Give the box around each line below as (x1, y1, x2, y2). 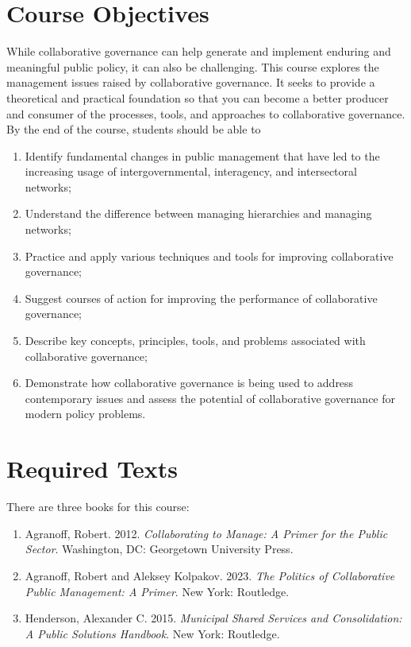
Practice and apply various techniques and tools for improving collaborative (25, 247, 394, 264)
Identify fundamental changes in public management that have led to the (25, 147, 380, 164)
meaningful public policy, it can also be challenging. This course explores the (6, 58, 379, 75)
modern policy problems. (25, 405, 146, 422)
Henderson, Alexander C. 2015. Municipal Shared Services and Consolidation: (25, 610, 402, 626)
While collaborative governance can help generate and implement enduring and (6, 43, 391, 60)
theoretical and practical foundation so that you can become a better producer (6, 89, 389, 106)
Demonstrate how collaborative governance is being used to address (25, 374, 354, 391)
